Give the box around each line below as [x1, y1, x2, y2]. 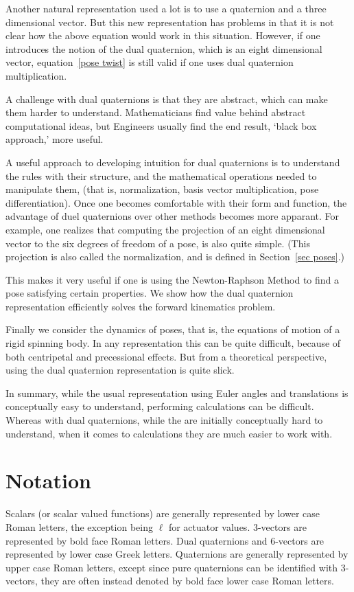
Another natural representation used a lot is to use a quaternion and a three [5, 1, 327, 15]
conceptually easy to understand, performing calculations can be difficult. [5, 399, 314, 413]
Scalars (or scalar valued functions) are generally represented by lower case [5, 506, 320, 521]
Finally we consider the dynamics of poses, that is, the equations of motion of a [5, 322, 340, 337]
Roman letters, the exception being [5, 519, 153, 534]
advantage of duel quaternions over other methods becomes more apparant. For [5, 209, 339, 223]
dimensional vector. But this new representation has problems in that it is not [5, 14, 334, 29]
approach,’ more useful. [5, 132, 104, 146]
